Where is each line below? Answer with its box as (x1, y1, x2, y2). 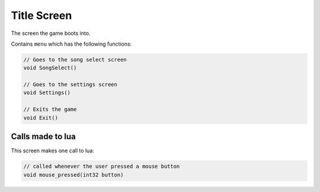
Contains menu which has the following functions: (11, 40, 132, 47)
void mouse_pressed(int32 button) (23, 171, 124, 178)
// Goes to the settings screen (23, 81, 118, 88)
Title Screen (11, 9, 72, 22)
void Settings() (23, 89, 71, 96)
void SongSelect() (23, 65, 77, 71)
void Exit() (23, 114, 59, 121)
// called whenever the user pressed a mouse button (23, 163, 180, 170)
